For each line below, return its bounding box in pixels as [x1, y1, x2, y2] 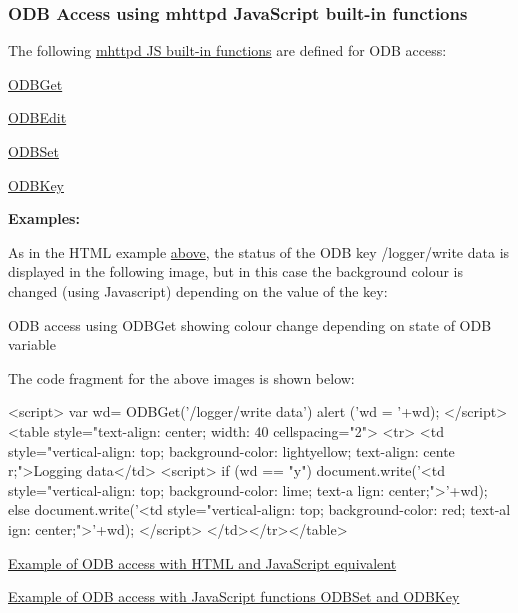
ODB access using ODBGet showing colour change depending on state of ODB [8, 314, 492, 335]
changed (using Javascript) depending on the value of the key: [8, 280, 388, 301]
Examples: [8, 208, 80, 229]
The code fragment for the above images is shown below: [8, 367, 355, 388]
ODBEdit [8, 107, 67, 128]
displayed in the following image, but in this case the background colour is [8, 261, 464, 282]
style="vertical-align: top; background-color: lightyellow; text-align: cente [8, 440, 455, 461]
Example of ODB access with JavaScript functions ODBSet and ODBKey [8, 586, 460, 607]
